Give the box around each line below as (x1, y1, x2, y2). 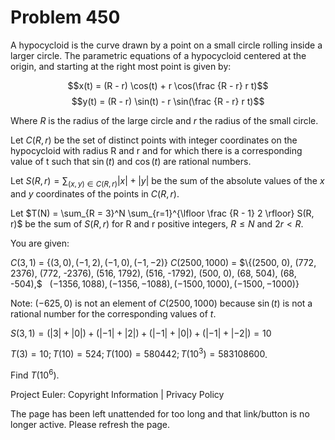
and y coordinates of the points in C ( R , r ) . (10, 187, 180, 200)
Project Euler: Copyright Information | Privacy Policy (10, 389, 225, 401)
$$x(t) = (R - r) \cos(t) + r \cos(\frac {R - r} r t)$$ (67, 79, 269, 91)
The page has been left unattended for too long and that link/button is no (10, 408, 310, 420)
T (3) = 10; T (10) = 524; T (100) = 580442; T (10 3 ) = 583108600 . (10, 346, 268, 360)
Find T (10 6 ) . (10, 367, 60, 381)
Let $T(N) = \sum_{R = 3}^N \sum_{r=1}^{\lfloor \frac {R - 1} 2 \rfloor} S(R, (10, 207, 315, 219)
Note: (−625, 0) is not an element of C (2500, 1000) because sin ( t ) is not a (10, 297, 313, 309)
